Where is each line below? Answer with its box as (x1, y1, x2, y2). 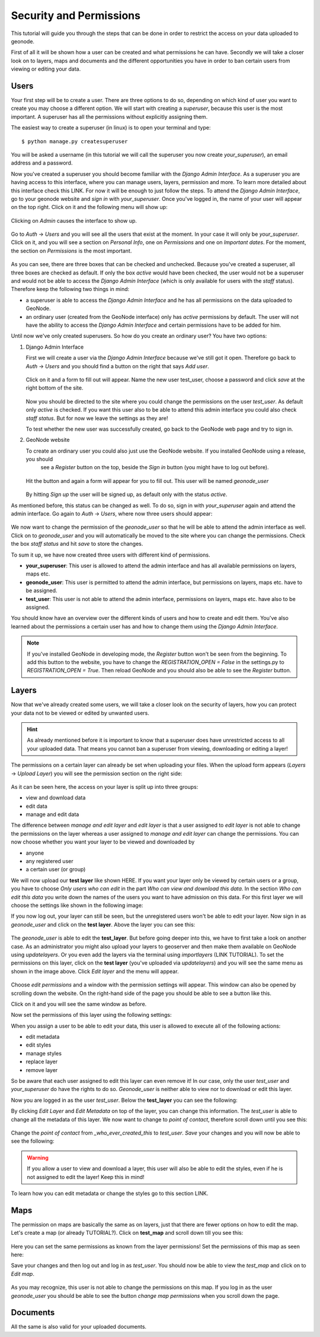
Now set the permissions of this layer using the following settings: (11, 1012, 172, 1019)
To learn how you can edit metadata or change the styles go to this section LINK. (11, 1190, 209, 1197)
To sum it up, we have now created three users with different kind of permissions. (11, 551, 210, 558)
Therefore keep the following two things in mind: (11, 286, 130, 293)
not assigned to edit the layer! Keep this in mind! (27, 1173, 145, 1180)
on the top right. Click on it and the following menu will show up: (11, 204, 168, 211)
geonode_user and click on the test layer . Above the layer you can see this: (11, 921, 196, 928)
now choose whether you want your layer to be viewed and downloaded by (11, 838, 195, 846)
